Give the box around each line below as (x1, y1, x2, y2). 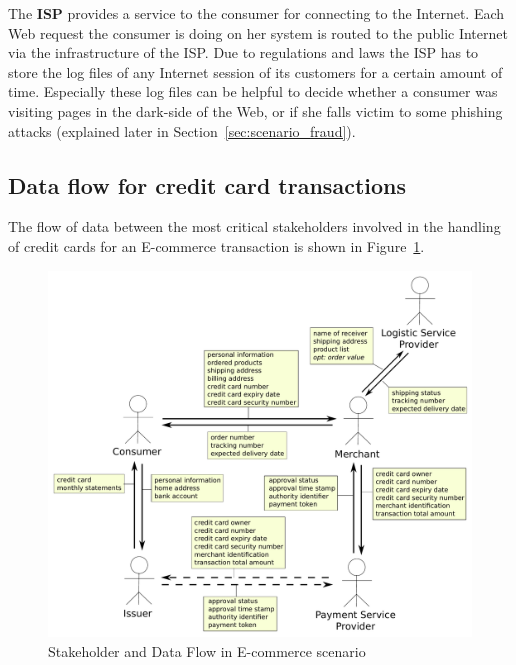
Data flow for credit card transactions (8, 169, 406, 200)
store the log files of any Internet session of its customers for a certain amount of (8, 61, 503, 82)
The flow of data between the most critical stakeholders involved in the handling (8, 216, 501, 237)
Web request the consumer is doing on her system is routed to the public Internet (8, 22, 508, 43)
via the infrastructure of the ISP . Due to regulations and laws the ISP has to (8, 42, 479, 63)
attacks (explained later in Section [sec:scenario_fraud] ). (8, 120, 356, 141)
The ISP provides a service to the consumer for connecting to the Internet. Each (8, 3, 505, 23)
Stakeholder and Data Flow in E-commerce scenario (48, 641, 366, 661)
